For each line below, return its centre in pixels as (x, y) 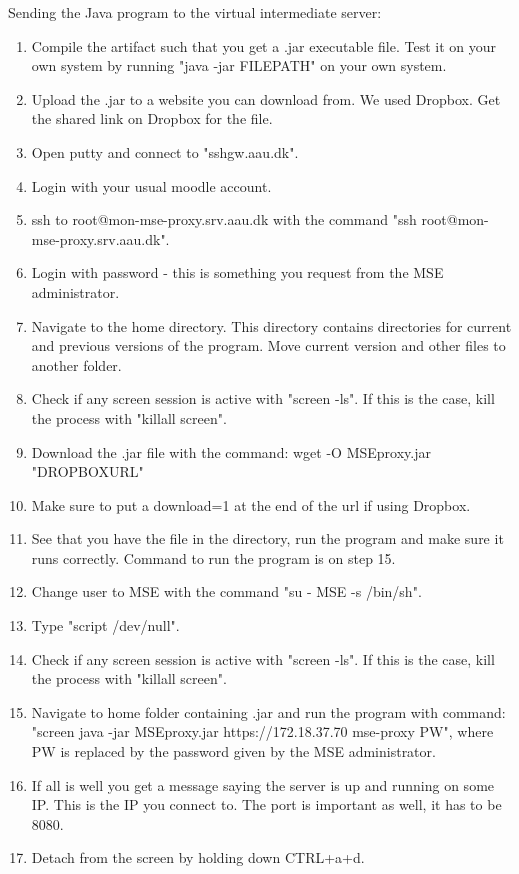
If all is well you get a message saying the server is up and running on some (263, 784)
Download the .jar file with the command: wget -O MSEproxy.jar (231, 451)
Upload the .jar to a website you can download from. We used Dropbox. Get (266, 98)
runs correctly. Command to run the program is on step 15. (213, 557)
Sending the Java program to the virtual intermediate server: (195, 12)
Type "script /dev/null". (105, 625)
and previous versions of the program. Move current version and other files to (268, 345)
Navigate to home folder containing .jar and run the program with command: (268, 711)
